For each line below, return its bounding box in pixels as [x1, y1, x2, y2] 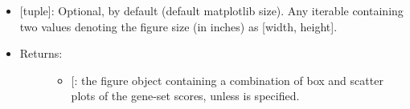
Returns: [19, 45, 63, 62]
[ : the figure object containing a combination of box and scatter [71, 71, 383, 88]
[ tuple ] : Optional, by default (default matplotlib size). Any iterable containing [19, 2, 404, 18]
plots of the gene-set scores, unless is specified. [71, 87, 300, 104]
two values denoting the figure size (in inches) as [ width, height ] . [19, 18, 338, 34]
